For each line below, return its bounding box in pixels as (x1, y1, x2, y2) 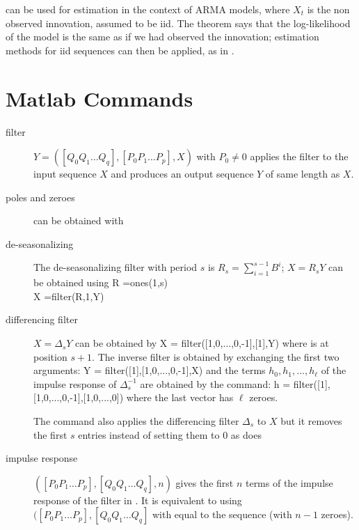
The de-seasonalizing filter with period (33, 260, 198, 274)
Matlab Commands (6, 84, 193, 112)
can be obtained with (33, 213, 124, 228)
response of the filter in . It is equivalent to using (33, 492, 242, 507)
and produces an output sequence (111, 166, 254, 181)
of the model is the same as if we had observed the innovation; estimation (6, 29, 319, 44)
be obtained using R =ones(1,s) (33, 275, 168, 290)
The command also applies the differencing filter (33, 414, 239, 428)
